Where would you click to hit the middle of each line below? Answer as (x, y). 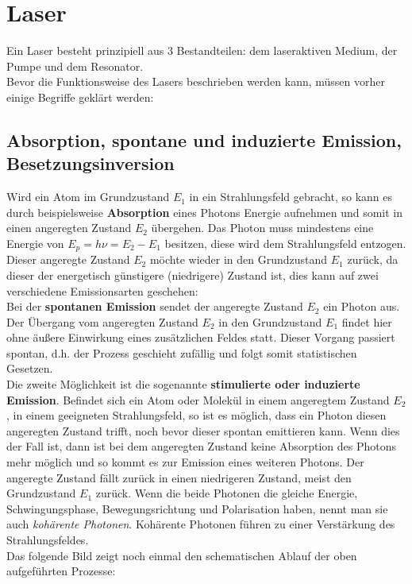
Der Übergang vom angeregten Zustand (102, 321)
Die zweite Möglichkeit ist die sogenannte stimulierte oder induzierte (183, 384)
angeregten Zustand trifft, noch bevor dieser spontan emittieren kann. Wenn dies (203, 430)
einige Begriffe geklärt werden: (80, 97)
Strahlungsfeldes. (48, 540)
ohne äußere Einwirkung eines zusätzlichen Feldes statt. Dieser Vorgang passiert (201, 337)
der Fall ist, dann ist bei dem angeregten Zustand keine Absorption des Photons (201, 446)
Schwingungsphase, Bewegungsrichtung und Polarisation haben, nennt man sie (197, 508)
